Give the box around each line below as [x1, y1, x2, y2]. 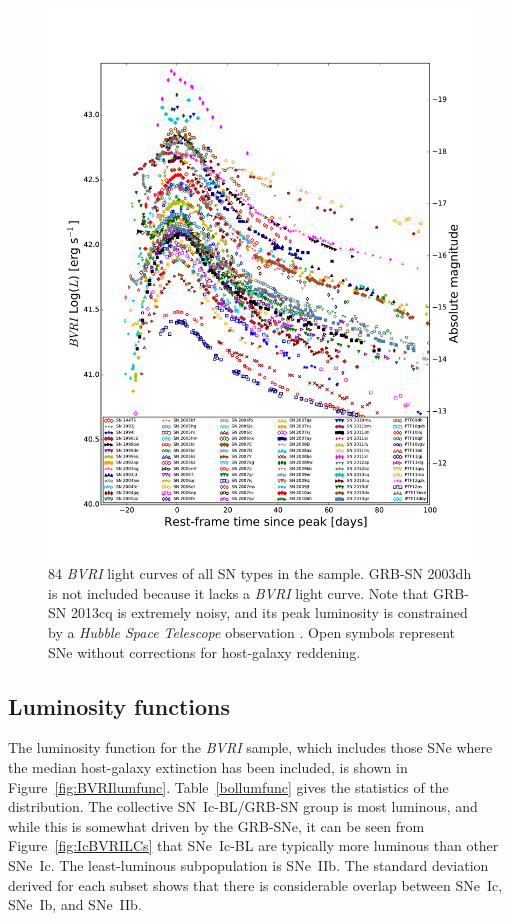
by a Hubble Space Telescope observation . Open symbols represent [48, 622, 456, 643]
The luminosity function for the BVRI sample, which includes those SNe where [8, 737, 493, 758]
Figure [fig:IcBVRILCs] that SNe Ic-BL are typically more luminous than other [8, 835, 499, 856]
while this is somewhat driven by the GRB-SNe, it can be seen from [8, 815, 425, 836]
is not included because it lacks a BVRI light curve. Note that [48, 582, 429, 603]
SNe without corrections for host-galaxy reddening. [48, 641, 361, 662]
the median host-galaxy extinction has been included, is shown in [8, 757, 408, 778]
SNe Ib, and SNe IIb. [8, 894, 142, 915]
